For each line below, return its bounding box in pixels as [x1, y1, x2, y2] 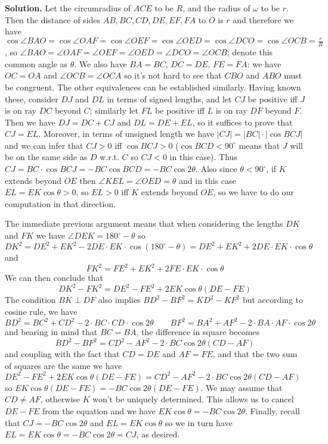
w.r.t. [100, 151, 119, 163]
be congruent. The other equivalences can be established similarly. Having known [5, 80, 301, 93]
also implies [98, 293, 141, 306]
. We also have [74, 57, 127, 70]
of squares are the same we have [5, 359, 122, 371]
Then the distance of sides [5, 13, 101, 26]
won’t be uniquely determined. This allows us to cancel [92, 393, 294, 405]
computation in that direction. [5, 197, 116, 210]
